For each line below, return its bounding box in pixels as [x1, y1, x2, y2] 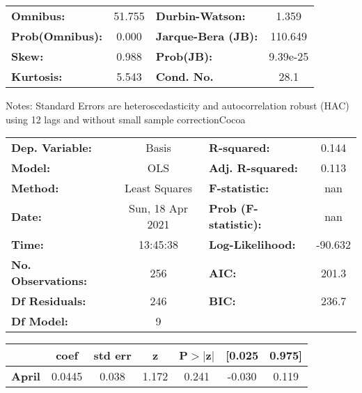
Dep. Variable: [11, 139, 92, 156]
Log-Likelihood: [209, 236, 296, 253]
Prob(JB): [155, 48, 213, 64]
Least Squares [125, 180, 192, 196]
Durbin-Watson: [155, 8, 246, 24]
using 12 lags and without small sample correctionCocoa [6, 111, 246, 126]
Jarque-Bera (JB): [155, 28, 258, 44]
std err [93, 347, 132, 364]
